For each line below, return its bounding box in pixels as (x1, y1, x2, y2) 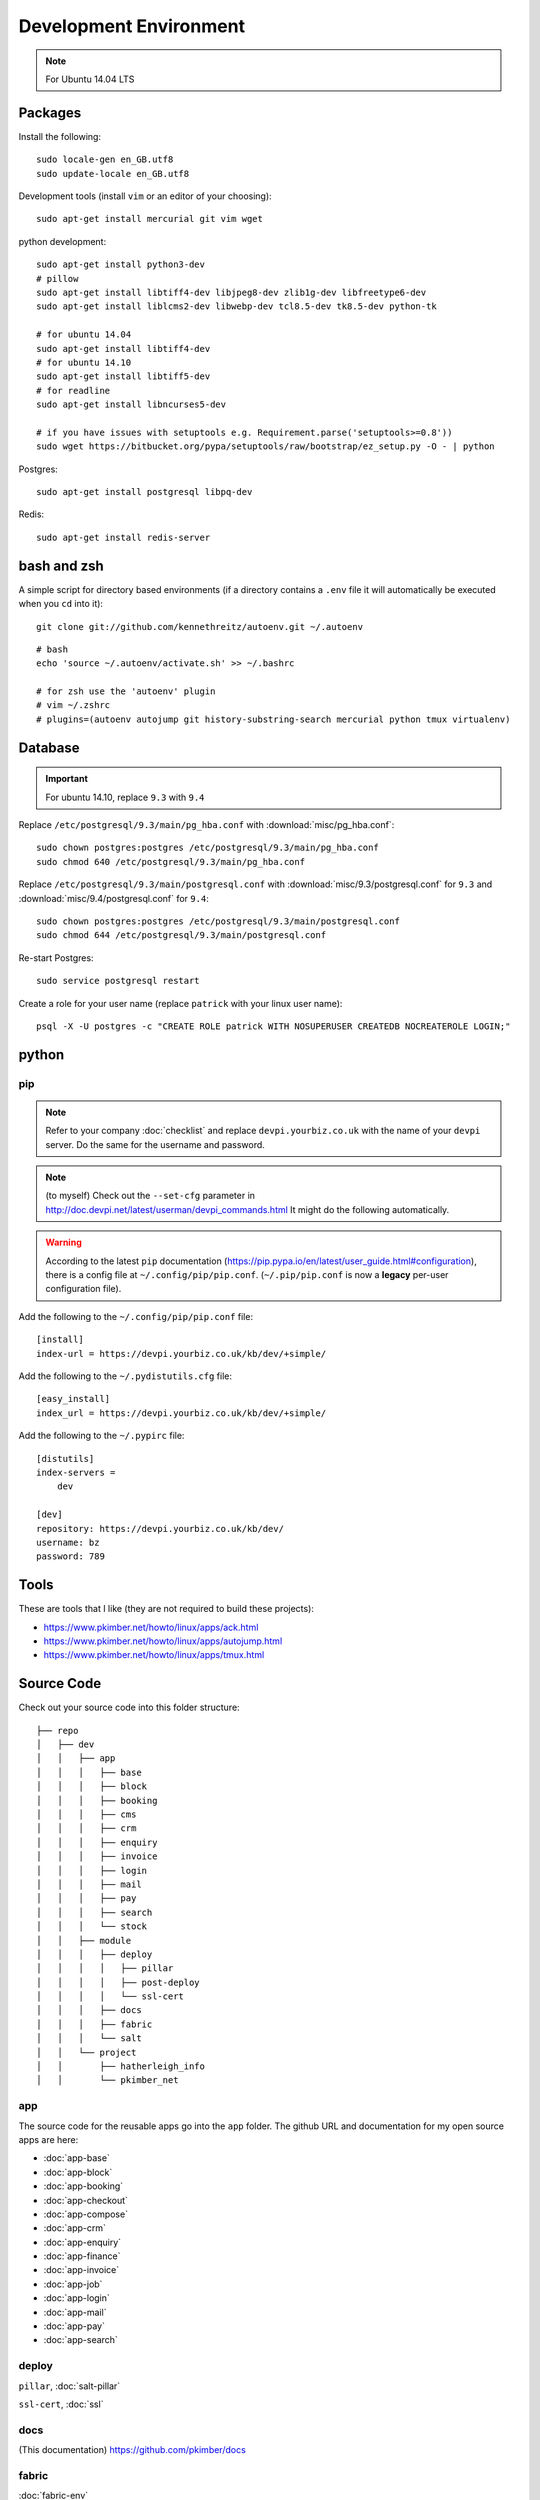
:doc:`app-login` (43, 2292, 110, 2304)
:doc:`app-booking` (43, 2180, 124, 2192)
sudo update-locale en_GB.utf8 (36, 168, 190, 179)
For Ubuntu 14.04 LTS (45, 73, 135, 85)
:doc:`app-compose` (43, 2208, 129, 2220)
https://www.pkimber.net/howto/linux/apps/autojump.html (43, 1635, 283, 1647)
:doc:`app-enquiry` (43, 2236, 122, 2248)
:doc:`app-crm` (43, 2222, 107, 2234)
